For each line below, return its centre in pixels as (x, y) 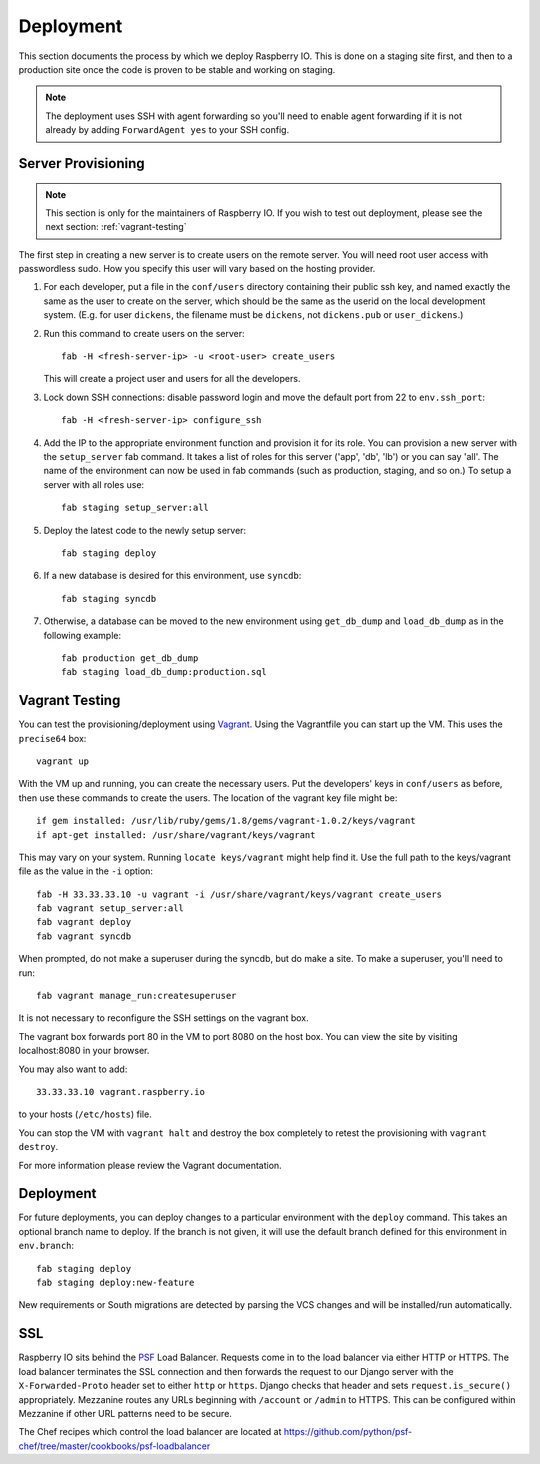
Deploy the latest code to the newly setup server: (145, 530)
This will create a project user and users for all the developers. (172, 379)
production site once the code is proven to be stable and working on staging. (177, 69)
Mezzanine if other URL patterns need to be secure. (125, 1413)
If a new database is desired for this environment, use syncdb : (172, 576)
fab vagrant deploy (84, 922)
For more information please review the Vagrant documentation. (150, 1165)
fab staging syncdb (109, 598)
